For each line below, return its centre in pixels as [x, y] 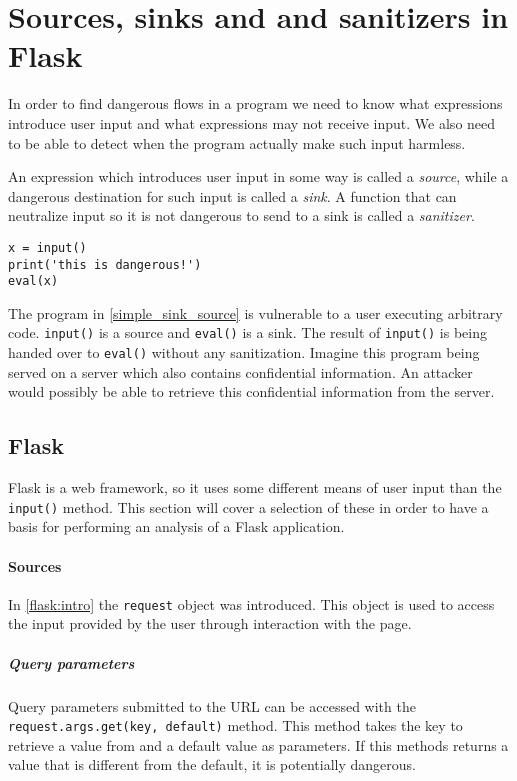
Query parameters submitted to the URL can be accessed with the [212, 705]
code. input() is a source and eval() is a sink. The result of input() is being [247, 332]
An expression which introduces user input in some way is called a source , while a [258, 176]
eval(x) [33, 281]
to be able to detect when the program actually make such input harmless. [237, 142]
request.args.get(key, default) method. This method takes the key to [235, 725]
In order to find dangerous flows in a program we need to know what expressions [255, 103]
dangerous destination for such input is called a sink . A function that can [232, 195]
